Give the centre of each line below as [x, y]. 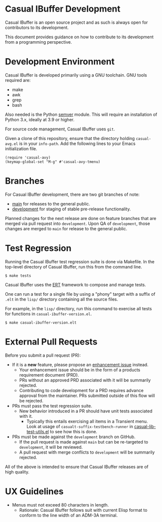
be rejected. [31, 400]
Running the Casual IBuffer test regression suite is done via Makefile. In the [80, 261]
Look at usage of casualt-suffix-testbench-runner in [80, 426]
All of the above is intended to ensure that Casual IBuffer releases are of [77, 467]
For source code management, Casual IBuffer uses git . [60, 129]
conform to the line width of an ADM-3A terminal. [68, 515]
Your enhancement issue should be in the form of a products [80, 370]
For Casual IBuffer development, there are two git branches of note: [72, 194]
